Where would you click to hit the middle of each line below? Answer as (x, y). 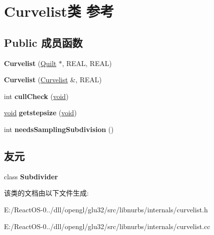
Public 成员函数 (43, 42)
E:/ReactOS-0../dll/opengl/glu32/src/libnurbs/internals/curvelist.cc (107, 226)
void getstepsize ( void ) (40, 113)
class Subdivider (31, 176)
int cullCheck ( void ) (36, 96)
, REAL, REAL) (87, 63)
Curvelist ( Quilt (30, 63)
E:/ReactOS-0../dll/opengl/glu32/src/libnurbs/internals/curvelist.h (106, 209)
